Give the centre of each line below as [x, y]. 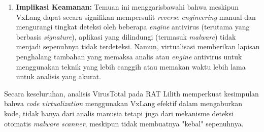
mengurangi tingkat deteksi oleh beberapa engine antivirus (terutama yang [133, 27]
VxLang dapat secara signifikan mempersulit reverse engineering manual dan [136, 16]
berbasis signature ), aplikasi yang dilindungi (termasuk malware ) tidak [126, 36]
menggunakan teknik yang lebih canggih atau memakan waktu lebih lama [131, 66]
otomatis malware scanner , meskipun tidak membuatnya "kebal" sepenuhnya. [124, 123]
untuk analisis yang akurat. [58, 76]
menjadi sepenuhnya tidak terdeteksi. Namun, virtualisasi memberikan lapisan [138, 46]
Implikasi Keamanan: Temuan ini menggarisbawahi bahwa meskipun [127, 7]
